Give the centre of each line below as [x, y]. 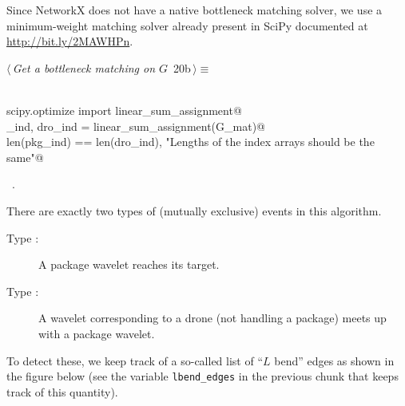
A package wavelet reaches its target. [129, 264]
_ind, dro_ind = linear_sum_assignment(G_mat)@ [136, 126]
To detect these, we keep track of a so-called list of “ [135, 360]
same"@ [25, 157]
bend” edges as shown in [334, 360]
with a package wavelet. [97, 333]
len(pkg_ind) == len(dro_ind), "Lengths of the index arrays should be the [191, 142]
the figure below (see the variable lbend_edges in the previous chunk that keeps [202, 376]
